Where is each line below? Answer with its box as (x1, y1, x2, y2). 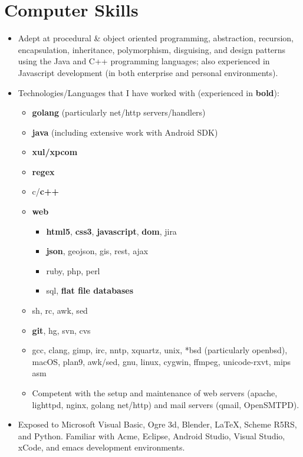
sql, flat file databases (46, 284, 134, 297)
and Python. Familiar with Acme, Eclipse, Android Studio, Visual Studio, (18, 429, 285, 442)
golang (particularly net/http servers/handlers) (32, 106, 206, 119)
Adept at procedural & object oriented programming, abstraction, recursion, (18, 32, 294, 44)
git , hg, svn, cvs (32, 324, 91, 336)
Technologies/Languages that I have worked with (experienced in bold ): (18, 86, 279, 98)
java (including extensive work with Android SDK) (32, 126, 218, 138)
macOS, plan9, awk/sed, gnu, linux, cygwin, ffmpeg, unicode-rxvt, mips (32, 355, 291, 367)
